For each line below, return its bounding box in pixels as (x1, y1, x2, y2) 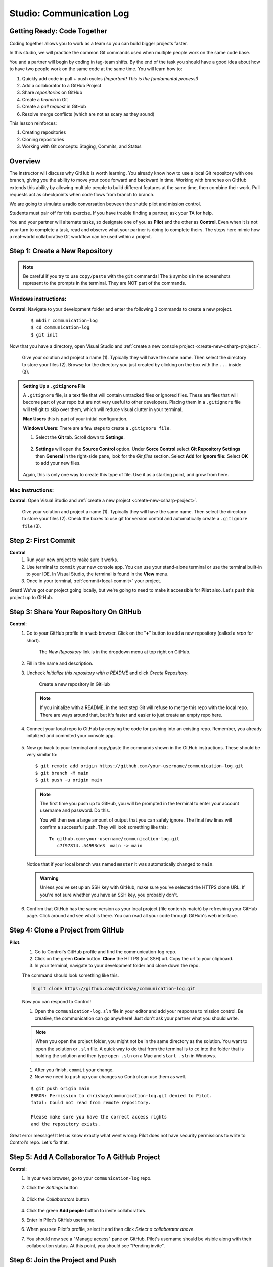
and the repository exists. (31, 1121, 101, 1127)
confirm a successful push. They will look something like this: (40, 824, 168, 830)
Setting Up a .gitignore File (23, 383, 86, 389)
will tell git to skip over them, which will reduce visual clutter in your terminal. (23, 406, 183, 413)
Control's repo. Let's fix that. (9, 1139, 69, 1145)
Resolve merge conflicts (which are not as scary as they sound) (22, 110, 155, 117)
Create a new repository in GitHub (39, 681, 110, 687)
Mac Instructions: (9, 487, 54, 494)
